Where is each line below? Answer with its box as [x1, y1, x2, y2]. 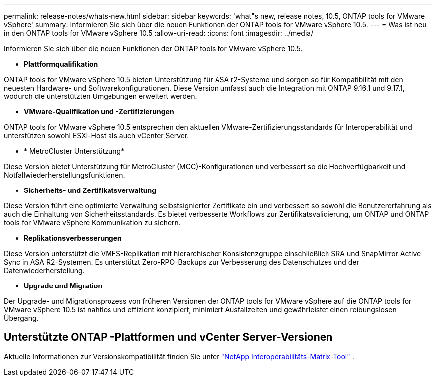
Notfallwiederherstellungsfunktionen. [4, 171, 125, 179]
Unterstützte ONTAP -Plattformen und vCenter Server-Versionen [4, 331, 333, 344]
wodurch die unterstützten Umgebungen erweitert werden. [4, 92, 197, 100]
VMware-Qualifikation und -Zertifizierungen [24, 107, 174, 116]
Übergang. [4, 314, 39, 322]
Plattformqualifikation [24, 60, 98, 68]
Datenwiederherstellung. [4, 266, 85, 275]
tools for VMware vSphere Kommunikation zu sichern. [4, 218, 181, 227]
